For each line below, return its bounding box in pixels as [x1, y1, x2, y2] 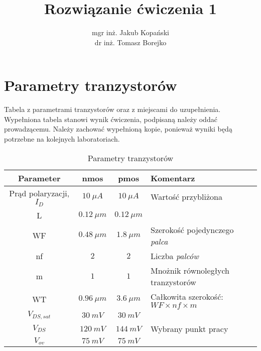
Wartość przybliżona [151, 191, 222, 203]
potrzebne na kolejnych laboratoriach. [4, 134, 120, 144]
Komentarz [151, 172, 195, 184]
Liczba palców [151, 250, 199, 262]
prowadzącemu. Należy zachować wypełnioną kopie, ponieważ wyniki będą [4, 124, 232, 134]
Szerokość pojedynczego [151, 223, 234, 236]
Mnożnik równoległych [151, 264, 230, 276]
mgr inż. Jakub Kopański [92, 27, 169, 38]
